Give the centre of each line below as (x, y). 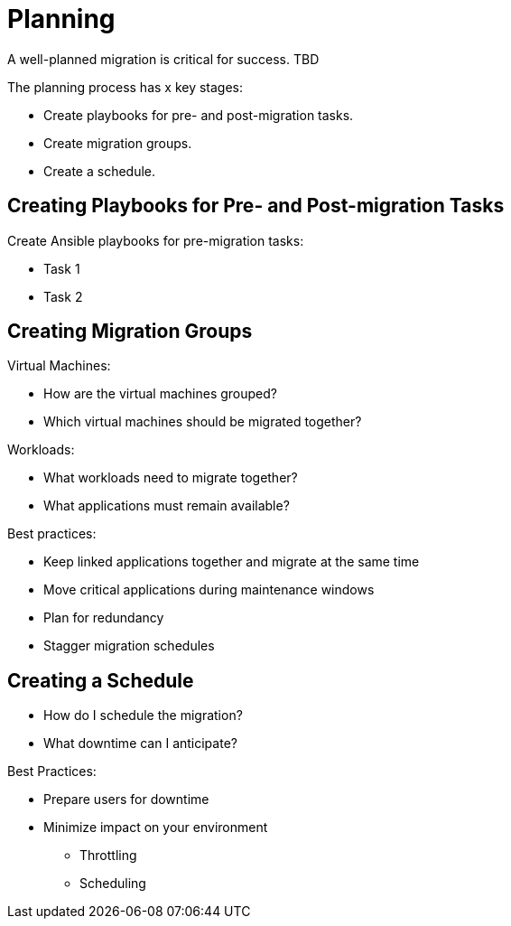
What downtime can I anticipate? (140, 744)
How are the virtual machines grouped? (161, 394)
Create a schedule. (100, 171)
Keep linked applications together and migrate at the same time (232, 562)
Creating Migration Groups (130, 332)
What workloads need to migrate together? (171, 478)
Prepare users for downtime (126, 800)
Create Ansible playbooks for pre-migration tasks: (156, 240)
